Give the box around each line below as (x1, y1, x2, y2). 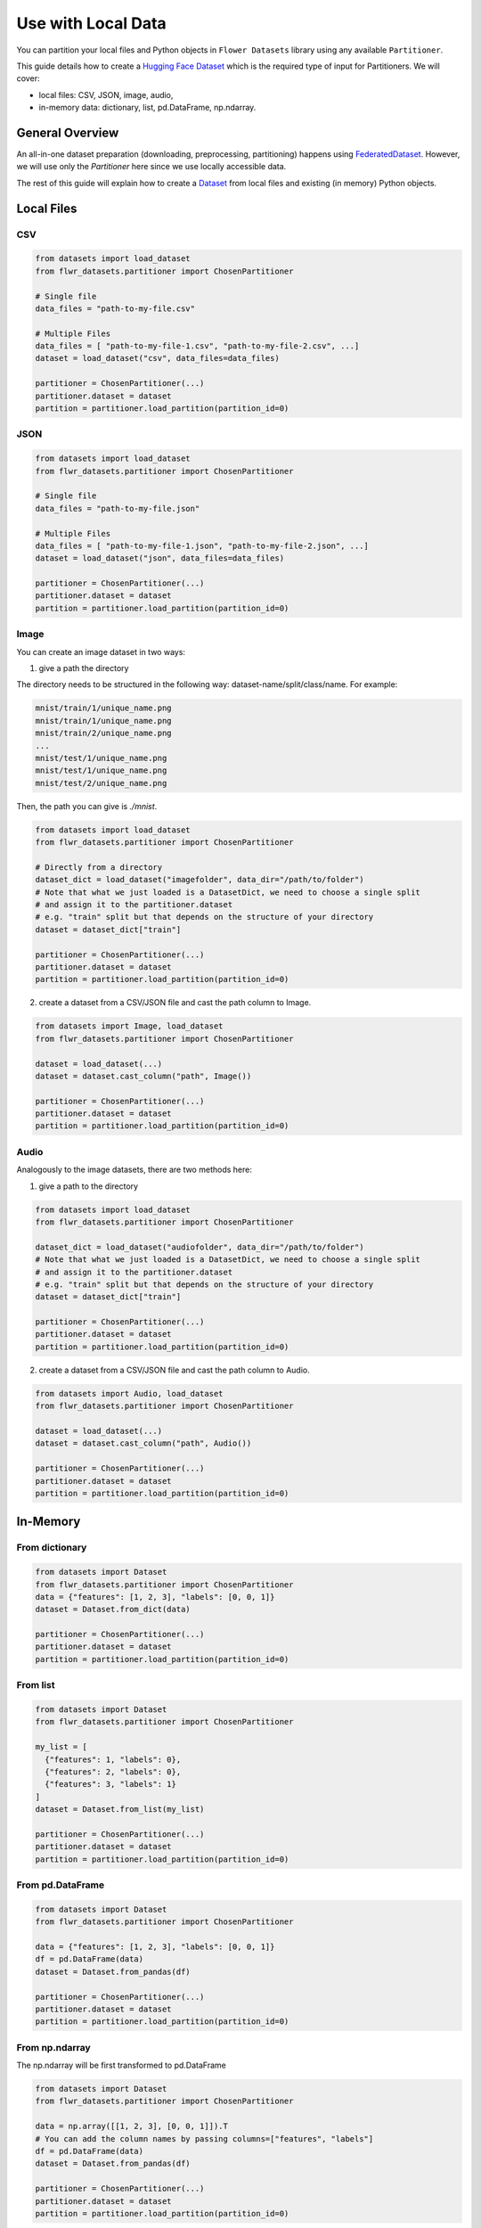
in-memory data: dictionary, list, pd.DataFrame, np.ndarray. (38, 102, 257, 113)
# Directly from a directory (35, 862, 163, 872)
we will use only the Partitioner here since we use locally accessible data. (16, 161, 287, 172)
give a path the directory (38, 663, 129, 673)
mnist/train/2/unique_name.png (35, 728, 173, 739)
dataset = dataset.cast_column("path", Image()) (35, 1070, 252, 1081)
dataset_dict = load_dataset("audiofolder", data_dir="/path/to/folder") (35, 1241, 364, 1252)
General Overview (16, 125, 119, 140)
